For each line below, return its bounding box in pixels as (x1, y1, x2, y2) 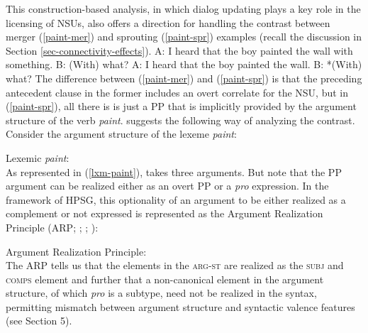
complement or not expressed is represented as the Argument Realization (6, 206, 323, 221)
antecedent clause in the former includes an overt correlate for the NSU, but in (6, 84, 348, 99)
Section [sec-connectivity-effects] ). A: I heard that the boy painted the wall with (6, 43, 353, 58)
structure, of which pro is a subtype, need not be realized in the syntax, (6, 285, 317, 300)
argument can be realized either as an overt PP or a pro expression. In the (6, 178, 329, 193)
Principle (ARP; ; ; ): (6, 219, 99, 234)
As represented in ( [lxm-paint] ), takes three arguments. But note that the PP (6, 164, 342, 179)
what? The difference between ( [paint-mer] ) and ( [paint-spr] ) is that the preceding (6, 70, 362, 85)
